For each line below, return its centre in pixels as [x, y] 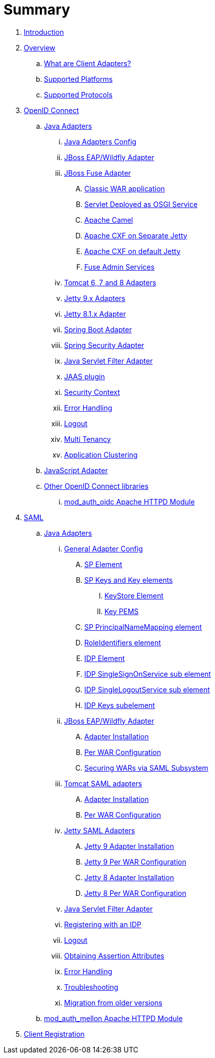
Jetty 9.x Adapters [95, 298]
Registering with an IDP [103, 924]
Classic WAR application [125, 188]
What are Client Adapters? [88, 63]
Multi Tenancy [88, 439]
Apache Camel [109, 220]
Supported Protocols [78, 94]
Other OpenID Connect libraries [96, 486]
